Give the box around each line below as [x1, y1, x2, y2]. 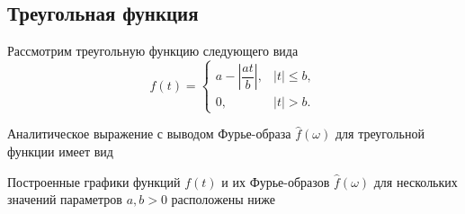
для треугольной [335, 124, 425, 143]
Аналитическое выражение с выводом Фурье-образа [7, 124, 291, 143]
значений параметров [7, 190, 122, 209]
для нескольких [373, 172, 458, 191]
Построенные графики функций [7, 172, 181, 191]
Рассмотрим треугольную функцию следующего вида [7, 41, 299, 60]
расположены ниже [171, 190, 275, 209]
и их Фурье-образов [221, 172, 330, 191]
